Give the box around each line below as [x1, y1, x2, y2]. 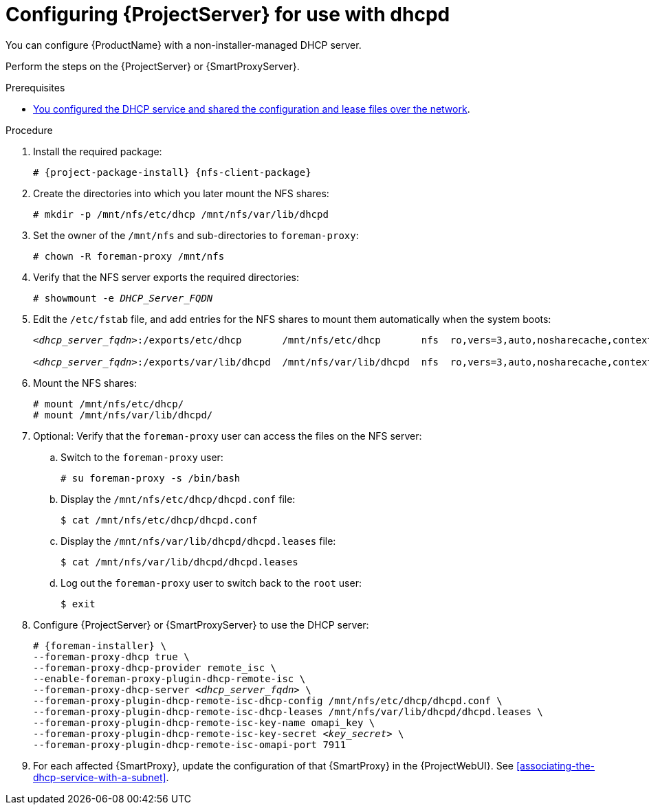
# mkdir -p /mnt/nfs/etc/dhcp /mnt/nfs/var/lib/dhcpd [33, 208, 329, 220]
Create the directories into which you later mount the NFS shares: [33, 187, 329, 199]
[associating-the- [516, 759, 595, 772]
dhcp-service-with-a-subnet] [33, 771, 166, 783]
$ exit [60, 598, 96, 609]
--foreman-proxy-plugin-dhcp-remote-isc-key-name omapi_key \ [33, 717, 375, 728]
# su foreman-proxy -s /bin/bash [60, 472, 241, 484]
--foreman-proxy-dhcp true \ [33, 651, 190, 662]
